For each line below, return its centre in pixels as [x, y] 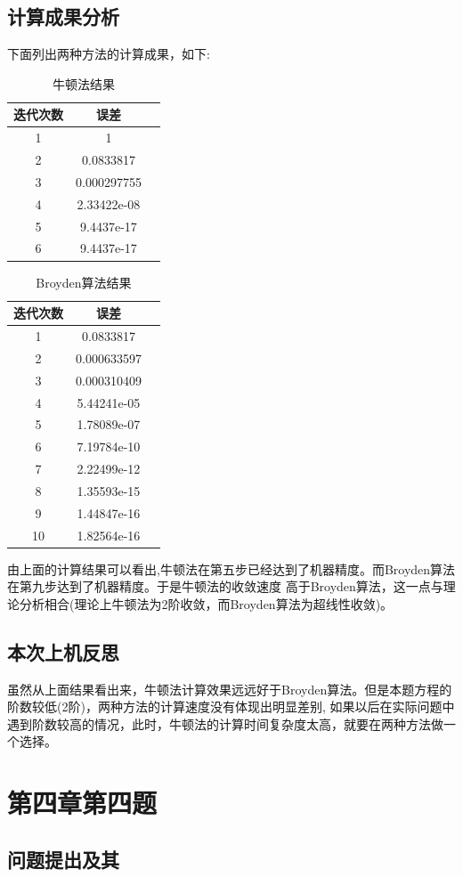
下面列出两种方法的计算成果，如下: [109, 54]
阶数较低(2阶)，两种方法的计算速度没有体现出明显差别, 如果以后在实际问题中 [231, 706]
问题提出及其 [63, 859]
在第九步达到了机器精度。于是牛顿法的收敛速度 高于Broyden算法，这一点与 [225, 586]
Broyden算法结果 [84, 282]
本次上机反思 [63, 651]
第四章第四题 [82, 803]
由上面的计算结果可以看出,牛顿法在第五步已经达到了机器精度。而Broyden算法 [231, 568]
